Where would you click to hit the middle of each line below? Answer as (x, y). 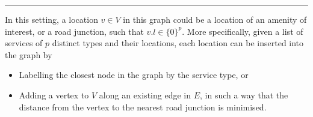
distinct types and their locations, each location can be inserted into (178, 43)
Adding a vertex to (54, 94)
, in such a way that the (244, 94)
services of (24, 43)
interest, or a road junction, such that (74, 31)
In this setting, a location (51, 19)
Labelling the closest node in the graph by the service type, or (134, 75)
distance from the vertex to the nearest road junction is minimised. (143, 106)
